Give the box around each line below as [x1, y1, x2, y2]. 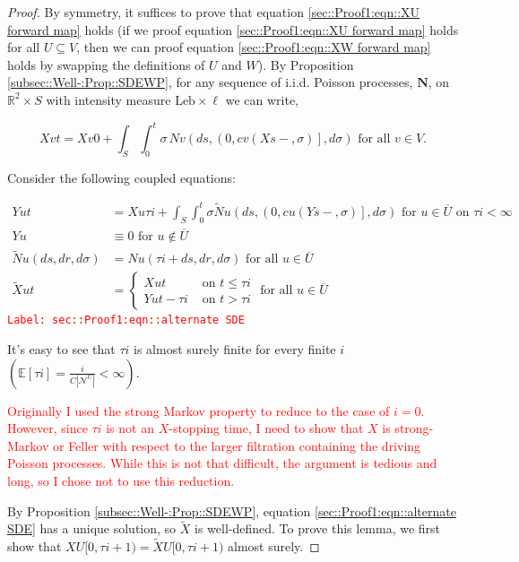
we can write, [225, 90, 299, 108]
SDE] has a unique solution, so [7, 519, 177, 538]
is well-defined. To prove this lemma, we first [195, 519, 441, 538]
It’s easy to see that [7, 339, 116, 358]
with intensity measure [46, 90, 171, 108]
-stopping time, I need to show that [169, 419, 364, 437]
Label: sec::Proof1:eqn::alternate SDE [7, 314, 245, 327]
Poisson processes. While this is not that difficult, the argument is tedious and [7, 454, 437, 472]
